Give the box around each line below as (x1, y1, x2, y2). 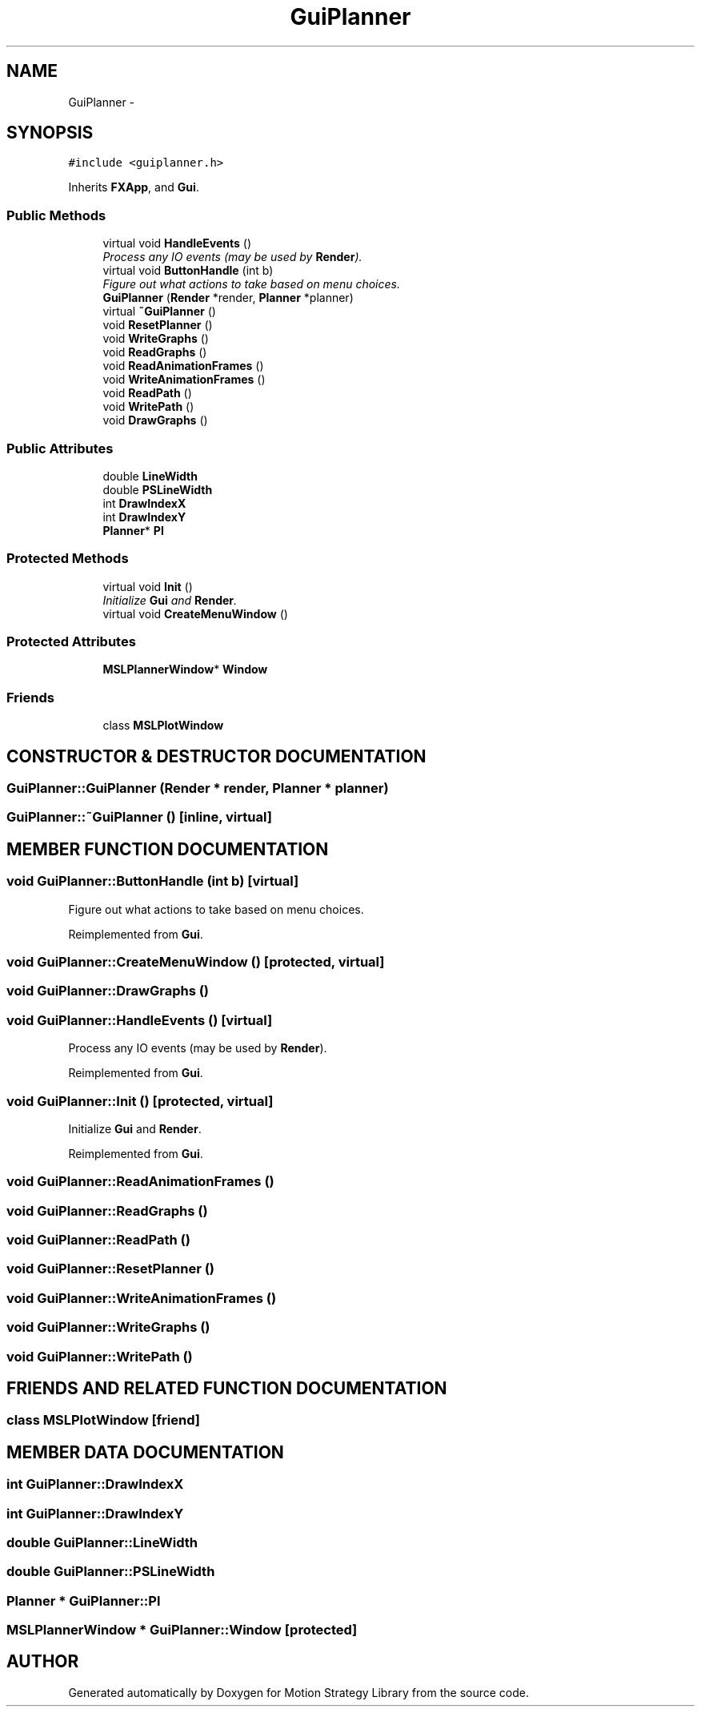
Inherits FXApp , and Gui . (68, 180, 199, 195)
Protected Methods (6, 550, 129, 567)
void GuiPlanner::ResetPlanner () (6, 1261, 215, 1277)
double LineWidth (102, 468, 198, 483)
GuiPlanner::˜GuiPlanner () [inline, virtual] (6, 809, 272, 826)
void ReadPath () (102, 386, 192, 400)
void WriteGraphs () (102, 332, 209, 346)
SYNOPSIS (6, 123, 94, 143)
